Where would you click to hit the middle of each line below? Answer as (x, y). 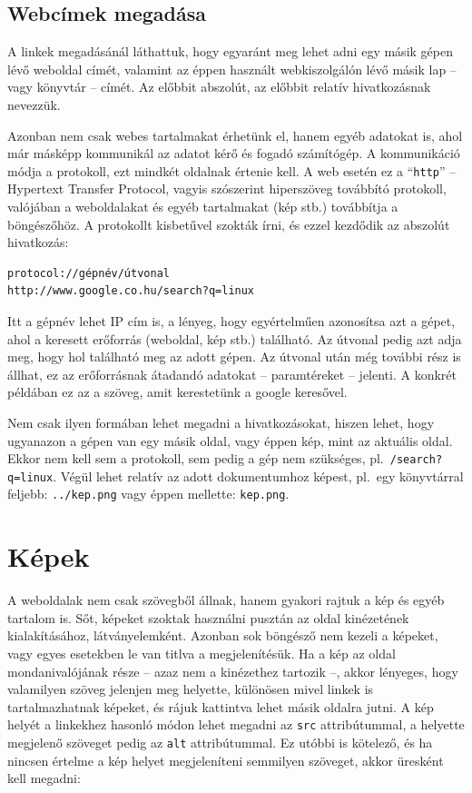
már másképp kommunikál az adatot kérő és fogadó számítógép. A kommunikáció (234, 153)
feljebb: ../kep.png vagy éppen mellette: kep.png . (148, 494)
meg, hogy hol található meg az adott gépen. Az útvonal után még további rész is (234, 357)
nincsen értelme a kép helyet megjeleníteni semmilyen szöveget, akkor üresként (226, 760)
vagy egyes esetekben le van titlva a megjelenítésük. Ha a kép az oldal (202, 654)
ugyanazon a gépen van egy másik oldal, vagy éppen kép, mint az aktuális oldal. (230, 440)
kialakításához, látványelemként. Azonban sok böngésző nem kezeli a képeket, (223, 635)
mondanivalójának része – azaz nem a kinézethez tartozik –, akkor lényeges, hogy (233, 671)
